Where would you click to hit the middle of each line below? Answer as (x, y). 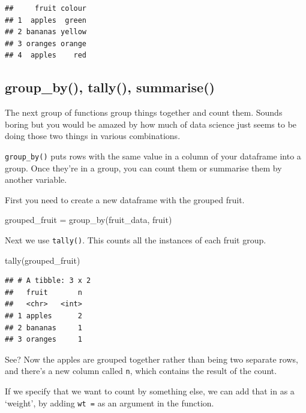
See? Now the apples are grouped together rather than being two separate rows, (151, 359)
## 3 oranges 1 (43, 340)
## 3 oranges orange (46, 43)
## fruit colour (46, 8)
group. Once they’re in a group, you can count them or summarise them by (143, 168)
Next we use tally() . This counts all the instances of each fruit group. (136, 239)
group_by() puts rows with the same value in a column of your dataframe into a (153, 156)
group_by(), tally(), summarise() (110, 87)
